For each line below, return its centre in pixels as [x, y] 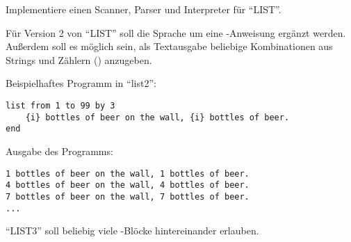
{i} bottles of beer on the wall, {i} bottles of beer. [157, 117]
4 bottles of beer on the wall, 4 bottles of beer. [128, 185]
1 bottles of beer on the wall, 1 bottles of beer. [128, 174]
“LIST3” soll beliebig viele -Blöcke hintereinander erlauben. [132, 231]
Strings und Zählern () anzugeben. [79, 59]
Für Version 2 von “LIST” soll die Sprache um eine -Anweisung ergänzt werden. [176, 32]
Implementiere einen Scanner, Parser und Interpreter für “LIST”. [144, 9]
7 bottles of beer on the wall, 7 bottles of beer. [128, 196]
